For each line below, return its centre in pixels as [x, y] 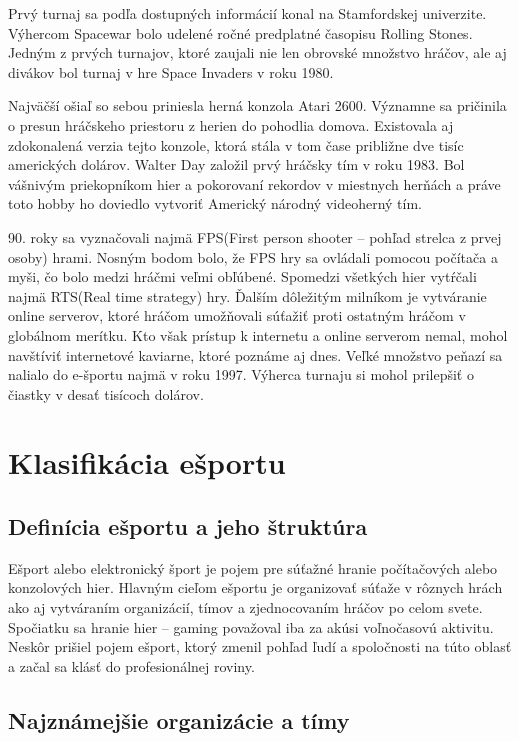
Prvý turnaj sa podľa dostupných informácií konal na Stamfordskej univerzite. [247, 13]
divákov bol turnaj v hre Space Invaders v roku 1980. [171, 71]
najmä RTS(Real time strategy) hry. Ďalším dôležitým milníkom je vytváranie [247, 295]
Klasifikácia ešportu [147, 462]
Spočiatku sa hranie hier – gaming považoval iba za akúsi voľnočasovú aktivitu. [251, 626]
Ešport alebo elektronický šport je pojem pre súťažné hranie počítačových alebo [253, 567]
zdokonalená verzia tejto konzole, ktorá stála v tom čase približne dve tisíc [236, 144]
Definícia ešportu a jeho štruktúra [188, 526]
